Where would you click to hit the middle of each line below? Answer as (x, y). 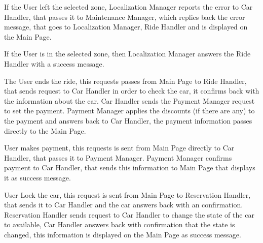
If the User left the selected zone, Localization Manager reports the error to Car (128, 7)
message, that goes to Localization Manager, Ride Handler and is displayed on (126, 27)
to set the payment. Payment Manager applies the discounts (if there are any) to (129, 111)
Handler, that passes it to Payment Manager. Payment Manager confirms (118, 157)
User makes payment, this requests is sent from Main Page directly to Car (119, 148)
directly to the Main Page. (45, 130)
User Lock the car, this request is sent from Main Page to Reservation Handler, (127, 194)
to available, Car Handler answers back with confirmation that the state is (120, 224)
